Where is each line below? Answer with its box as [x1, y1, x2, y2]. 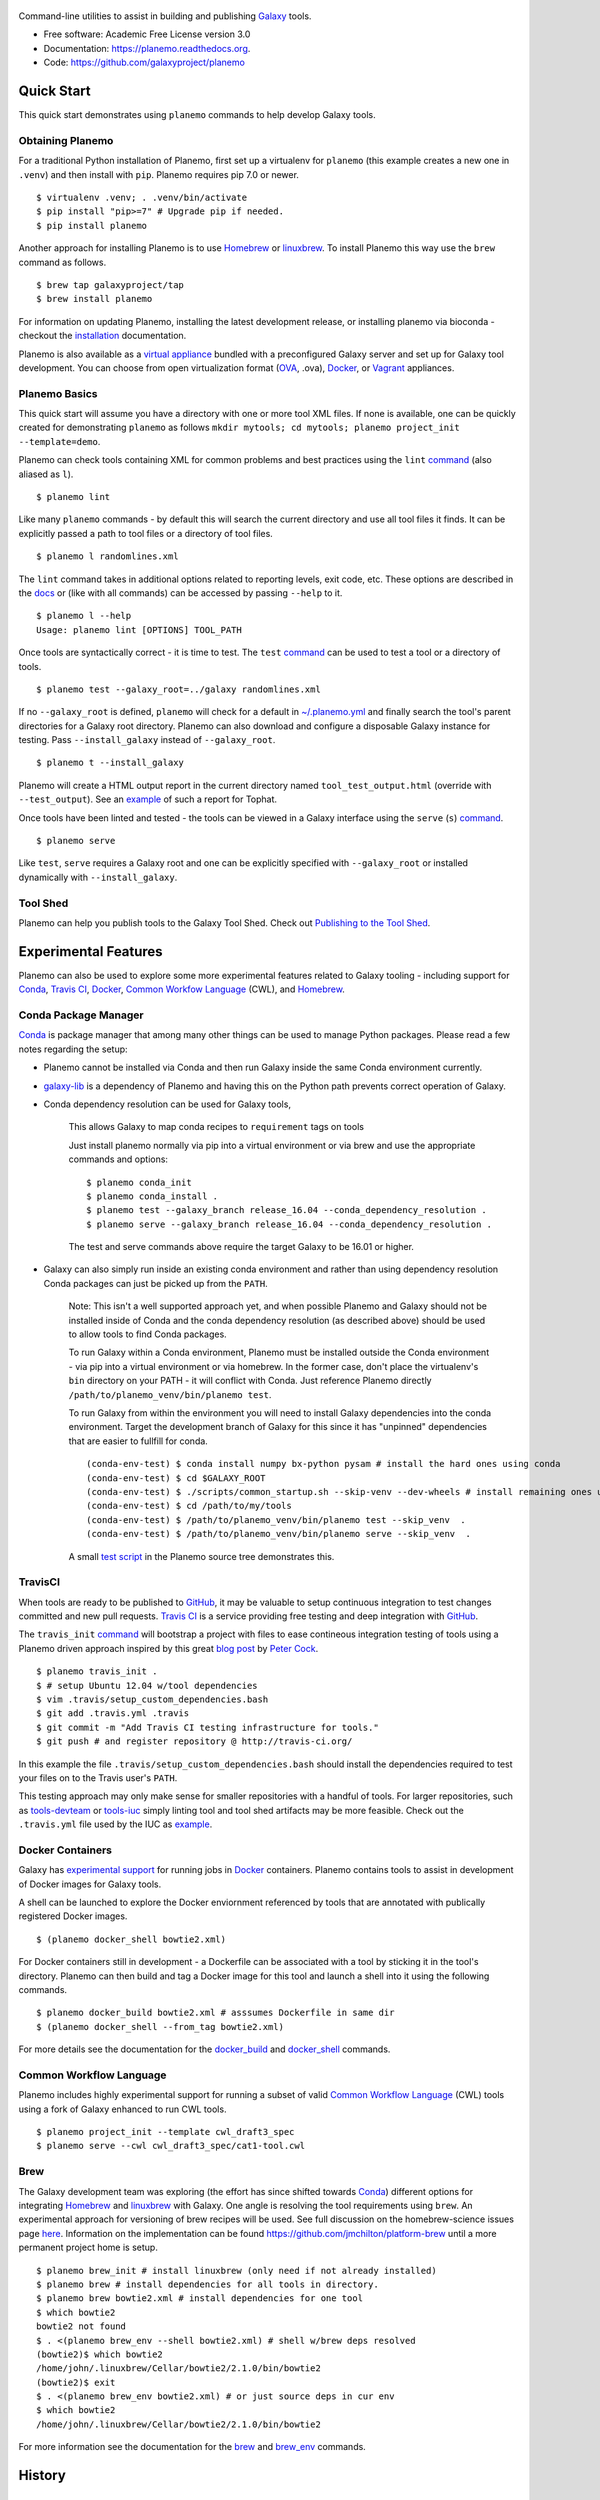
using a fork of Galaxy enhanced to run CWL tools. [18, 2103, 227, 2115]
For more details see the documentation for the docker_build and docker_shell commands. [18, 2043, 391, 2055]
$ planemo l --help [36, 610, 132, 622]
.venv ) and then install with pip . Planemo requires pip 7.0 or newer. [18, 168, 300, 180]
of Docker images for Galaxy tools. [18, 1878, 162, 1890]
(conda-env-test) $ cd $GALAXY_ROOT [86, 1472, 266, 1484]
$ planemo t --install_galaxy [36, 757, 185, 769]
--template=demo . [18, 435, 101, 447]
